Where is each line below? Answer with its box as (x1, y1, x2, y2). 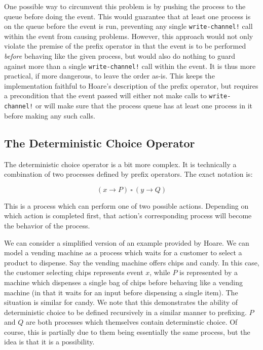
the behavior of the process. (4, 220, 90, 230)
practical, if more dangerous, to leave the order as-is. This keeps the (4, 70, 215, 81)
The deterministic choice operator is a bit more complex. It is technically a (4, 159, 237, 169)
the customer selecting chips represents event (4, 267, 143, 278)
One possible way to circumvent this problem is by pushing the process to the (4, 1, 246, 11)
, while (149, 267, 170, 278)
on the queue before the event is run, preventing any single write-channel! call (4, 21, 253, 31)
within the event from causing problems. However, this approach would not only (4, 30, 253, 41)
